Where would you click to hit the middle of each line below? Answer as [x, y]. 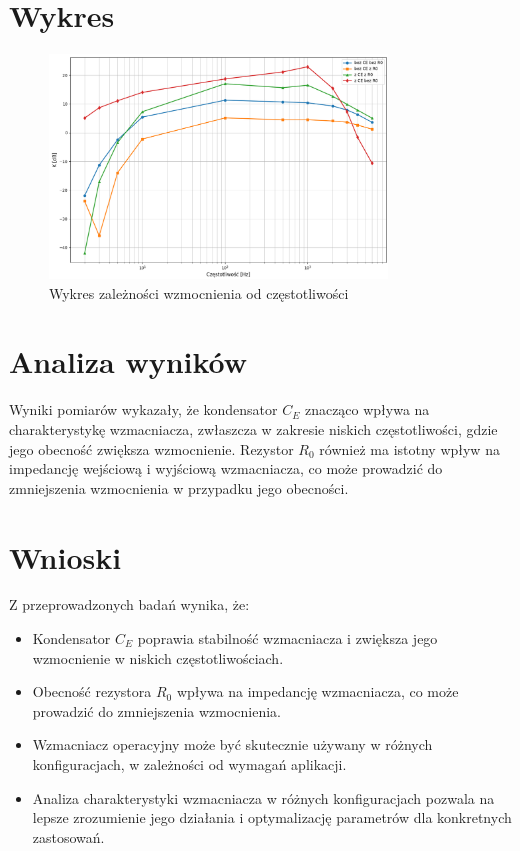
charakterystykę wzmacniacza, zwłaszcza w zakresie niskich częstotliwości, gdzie [253, 428]
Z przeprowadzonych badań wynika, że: [129, 604]
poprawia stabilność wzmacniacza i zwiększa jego [287, 638]
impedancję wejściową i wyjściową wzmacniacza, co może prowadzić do [226, 468]
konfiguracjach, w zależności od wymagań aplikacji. [189, 764]
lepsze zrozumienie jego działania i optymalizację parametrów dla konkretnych [272, 817]
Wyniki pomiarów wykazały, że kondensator [143, 409]
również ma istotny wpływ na [409, 448]
